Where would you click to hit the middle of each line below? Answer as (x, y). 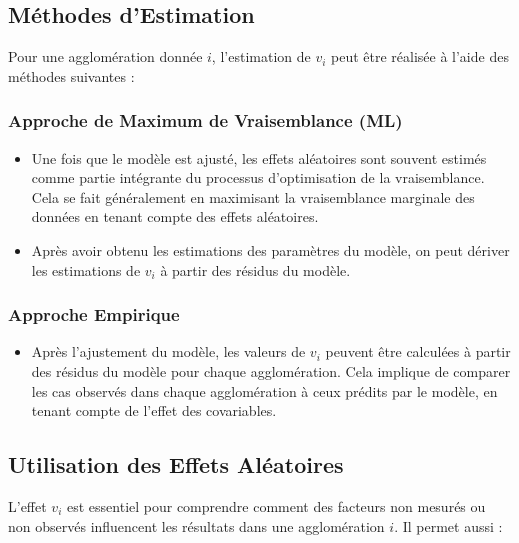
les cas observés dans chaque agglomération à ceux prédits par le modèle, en (264, 390)
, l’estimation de (261, 56)
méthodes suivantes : (71, 75)
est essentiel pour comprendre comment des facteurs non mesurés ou (276, 505)
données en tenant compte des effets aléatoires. (175, 216)
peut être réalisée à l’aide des (420, 56)
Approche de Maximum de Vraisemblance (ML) (205, 120)
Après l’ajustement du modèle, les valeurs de (168, 351)
